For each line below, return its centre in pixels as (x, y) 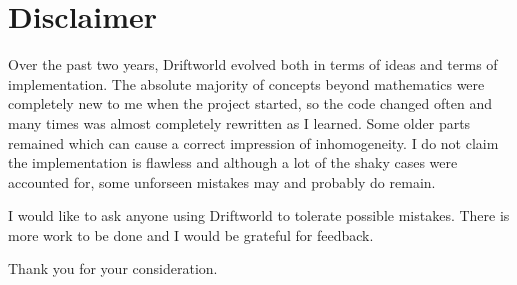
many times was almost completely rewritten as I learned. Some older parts (239, 122)
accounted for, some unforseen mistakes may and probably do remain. (222, 181)
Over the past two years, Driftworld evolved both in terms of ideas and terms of (253, 64)
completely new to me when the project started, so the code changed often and (250, 103)
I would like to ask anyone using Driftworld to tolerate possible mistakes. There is (259, 215)
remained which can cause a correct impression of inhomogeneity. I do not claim (253, 142)
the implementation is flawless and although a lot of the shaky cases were (233, 162)
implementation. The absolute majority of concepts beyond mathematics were (246, 83)
